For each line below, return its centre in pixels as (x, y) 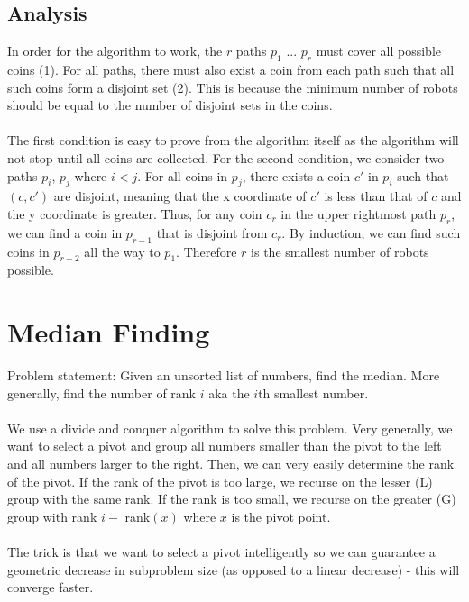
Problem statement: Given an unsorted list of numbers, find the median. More (224, 375)
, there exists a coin (296, 175)
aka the (229, 392)
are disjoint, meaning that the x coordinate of (180, 196)
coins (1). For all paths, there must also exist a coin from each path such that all (231, 69)
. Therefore (207, 251)
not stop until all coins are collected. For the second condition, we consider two (226, 157)
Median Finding (109, 332)
